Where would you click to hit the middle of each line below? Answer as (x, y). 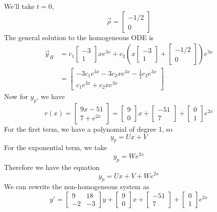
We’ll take (19, 6)
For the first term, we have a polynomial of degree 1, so (88, 129)
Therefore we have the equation (52, 167)
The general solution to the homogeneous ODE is (79, 37)
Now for (16, 96)
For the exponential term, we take (55, 147)
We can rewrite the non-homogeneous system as (77, 186)
